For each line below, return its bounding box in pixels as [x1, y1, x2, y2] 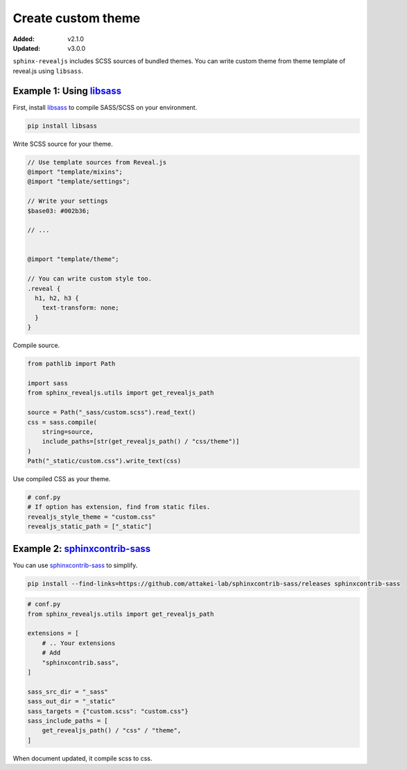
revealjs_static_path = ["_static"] [27, 523, 153, 530]
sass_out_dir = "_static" [27, 698, 116, 705]
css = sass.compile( [27, 418, 97, 426]
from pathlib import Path [27, 360, 116, 368]
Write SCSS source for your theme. [12, 140, 114, 148]
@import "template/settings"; [27, 178, 130, 185]
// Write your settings [27, 197, 109, 205]
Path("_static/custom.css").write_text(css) [27, 457, 182, 465]
